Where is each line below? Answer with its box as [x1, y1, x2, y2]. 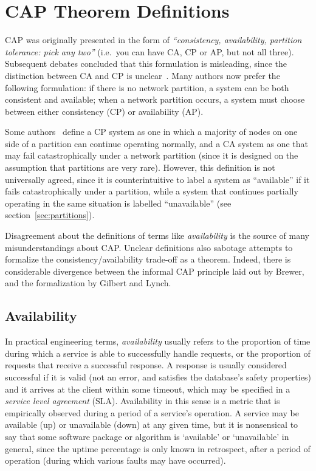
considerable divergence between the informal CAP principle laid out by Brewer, [5, 264, 304, 277]
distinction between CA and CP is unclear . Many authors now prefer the [5, 69, 280, 81]
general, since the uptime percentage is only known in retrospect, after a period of [5, 442, 311, 455]
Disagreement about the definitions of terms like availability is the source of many [5, 229, 309, 242]
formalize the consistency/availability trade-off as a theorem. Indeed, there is [5, 253, 291, 266]
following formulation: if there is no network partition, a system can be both [5, 81, 289, 94]
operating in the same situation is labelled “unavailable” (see [5, 196, 232, 209]
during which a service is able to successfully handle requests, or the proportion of [5, 346, 311, 359]
